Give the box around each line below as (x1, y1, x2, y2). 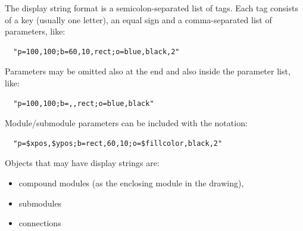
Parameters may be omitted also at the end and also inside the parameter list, (5, 65, 290, 77)
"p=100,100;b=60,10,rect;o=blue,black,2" (13, 47, 180, 56)
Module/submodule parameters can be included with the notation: (5, 117, 248, 129)
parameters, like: (5, 25, 65, 38)
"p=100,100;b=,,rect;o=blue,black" (13, 99, 154, 108)
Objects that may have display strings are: (5, 157, 160, 169)
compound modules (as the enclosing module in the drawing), (18, 176, 244, 189)
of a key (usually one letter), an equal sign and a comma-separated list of (5, 13, 272, 26)
